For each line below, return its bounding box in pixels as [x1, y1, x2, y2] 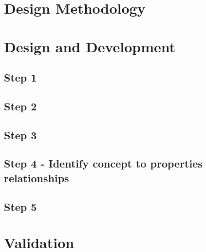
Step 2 [4, 98, 37, 113]
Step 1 [4, 70, 37, 85]
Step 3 [4, 127, 37, 142]
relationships [4, 170, 69, 185]
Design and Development [4, 36, 176, 56]
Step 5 [4, 199, 37, 214]
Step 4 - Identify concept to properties [4, 156, 203, 171]
